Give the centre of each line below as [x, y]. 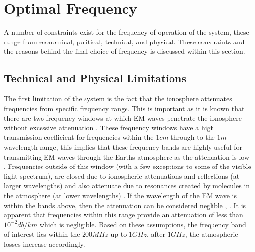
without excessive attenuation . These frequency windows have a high [109, 127]
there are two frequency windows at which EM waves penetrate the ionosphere [123, 118]
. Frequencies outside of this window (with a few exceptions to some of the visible [127, 166]
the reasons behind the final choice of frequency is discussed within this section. [125, 51]
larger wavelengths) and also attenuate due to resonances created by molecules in [127, 186]
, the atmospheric [212, 234]
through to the [193, 137]
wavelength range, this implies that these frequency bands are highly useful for [123, 147]
